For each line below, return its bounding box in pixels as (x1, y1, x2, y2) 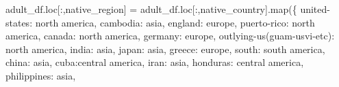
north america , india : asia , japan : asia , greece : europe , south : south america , (5, 41, 325, 56)
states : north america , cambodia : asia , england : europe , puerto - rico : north (5, 15, 315, 29)
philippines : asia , (5, 68, 76, 82)
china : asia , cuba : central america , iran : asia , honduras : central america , (5, 55, 304, 69)
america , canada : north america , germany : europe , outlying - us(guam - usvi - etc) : (5, 29, 335, 43)
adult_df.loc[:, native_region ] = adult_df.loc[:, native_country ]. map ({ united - (5, 2, 330, 16)
